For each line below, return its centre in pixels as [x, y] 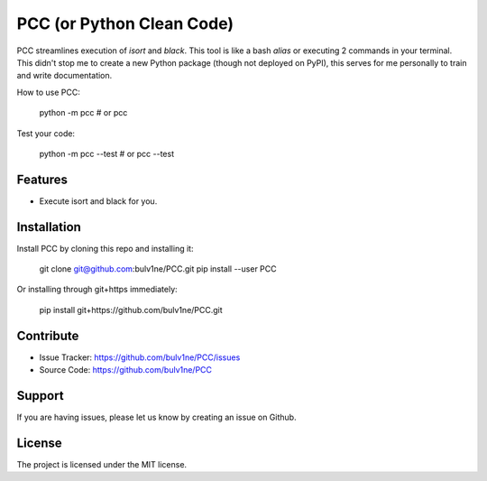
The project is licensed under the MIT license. [102, 464]
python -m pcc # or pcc [83, 113]
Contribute [48, 335]
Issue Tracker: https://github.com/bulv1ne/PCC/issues [140, 357]
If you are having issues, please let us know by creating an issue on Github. [156, 417]
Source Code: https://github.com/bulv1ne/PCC [125, 370]
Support [40, 396]
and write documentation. [64, 76]
